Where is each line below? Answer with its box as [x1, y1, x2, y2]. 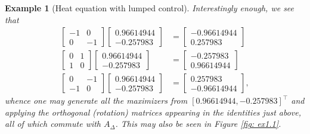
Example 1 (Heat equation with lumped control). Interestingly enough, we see [5, 2, 294, 14]
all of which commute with [5, 117, 101, 130]
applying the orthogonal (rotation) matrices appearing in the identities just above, [5, 106, 302, 118]
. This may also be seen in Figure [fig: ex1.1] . [115, 117, 281, 130]
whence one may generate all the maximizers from [5, 94, 188, 107]
